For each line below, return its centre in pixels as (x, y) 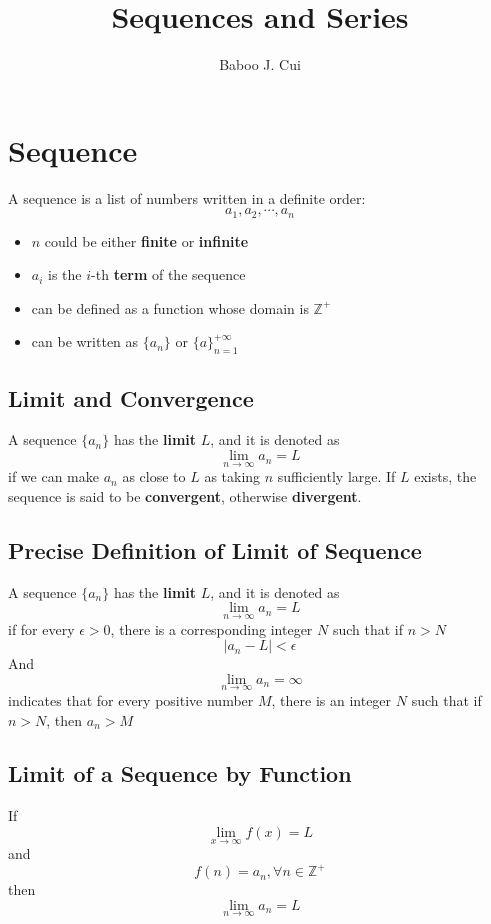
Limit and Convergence (131, 397)
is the (65, 274)
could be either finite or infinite (146, 240)
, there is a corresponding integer (211, 628)
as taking (232, 476)
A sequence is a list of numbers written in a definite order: (187, 197)
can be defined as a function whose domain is (170, 307)
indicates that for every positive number (131, 699)
